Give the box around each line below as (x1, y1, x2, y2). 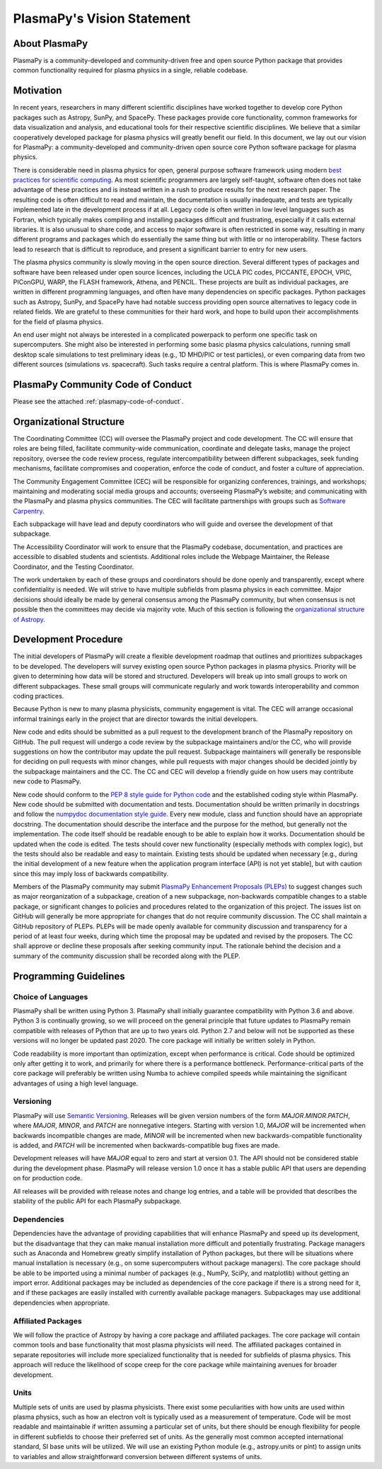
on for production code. (13, 1174, 83, 1182)
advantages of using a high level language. (13, 1079, 139, 1088)
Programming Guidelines (13, 970, 125, 982)
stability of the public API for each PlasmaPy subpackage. (13, 1197, 182, 1205)
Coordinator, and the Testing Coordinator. (13, 563, 134, 571)
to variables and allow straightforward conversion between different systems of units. (13, 1452, 262, 1461)
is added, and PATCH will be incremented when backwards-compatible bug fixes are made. (13, 1141, 280, 1150)
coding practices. (13, 692, 64, 701)
